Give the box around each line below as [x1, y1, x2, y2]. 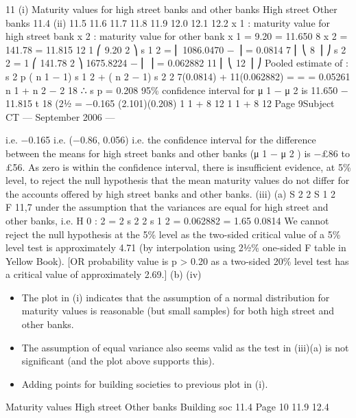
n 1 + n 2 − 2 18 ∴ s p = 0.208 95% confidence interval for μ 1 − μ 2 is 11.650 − [5, 82, 348, 97]
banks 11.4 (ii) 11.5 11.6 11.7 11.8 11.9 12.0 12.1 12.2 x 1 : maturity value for [5, 15, 331, 30]
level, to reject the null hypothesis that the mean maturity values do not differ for [5, 173, 350, 187]
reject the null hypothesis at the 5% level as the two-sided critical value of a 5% [5, 227, 341, 241]
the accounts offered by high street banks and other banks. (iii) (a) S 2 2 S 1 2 [5, 186, 336, 200]
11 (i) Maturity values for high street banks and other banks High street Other [5, 2, 337, 16]
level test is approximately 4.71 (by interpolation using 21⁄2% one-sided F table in [5, 240, 346, 255]
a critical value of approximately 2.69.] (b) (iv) [5, 267, 202, 281]
